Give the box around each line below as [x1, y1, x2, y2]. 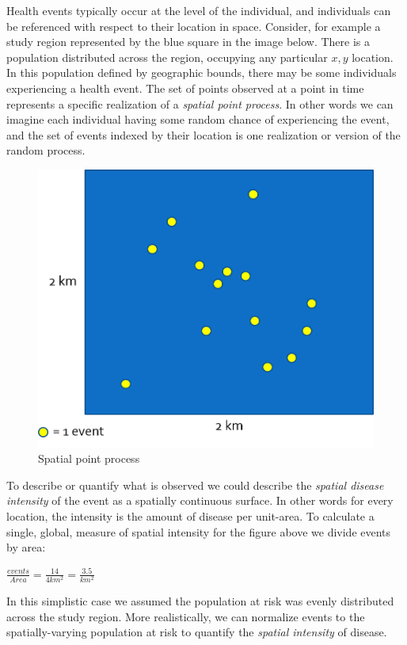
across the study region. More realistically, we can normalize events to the [6, 608, 365, 624]
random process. [6, 142, 86, 158]
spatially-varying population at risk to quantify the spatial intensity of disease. [6, 624, 387, 640]
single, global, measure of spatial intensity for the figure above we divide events [6, 523, 391, 540]
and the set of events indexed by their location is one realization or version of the [6, 126, 401, 143]
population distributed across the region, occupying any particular [6, 48, 328, 65]
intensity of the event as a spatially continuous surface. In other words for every [6, 492, 394, 509]
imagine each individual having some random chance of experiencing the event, [6, 111, 390, 128]
